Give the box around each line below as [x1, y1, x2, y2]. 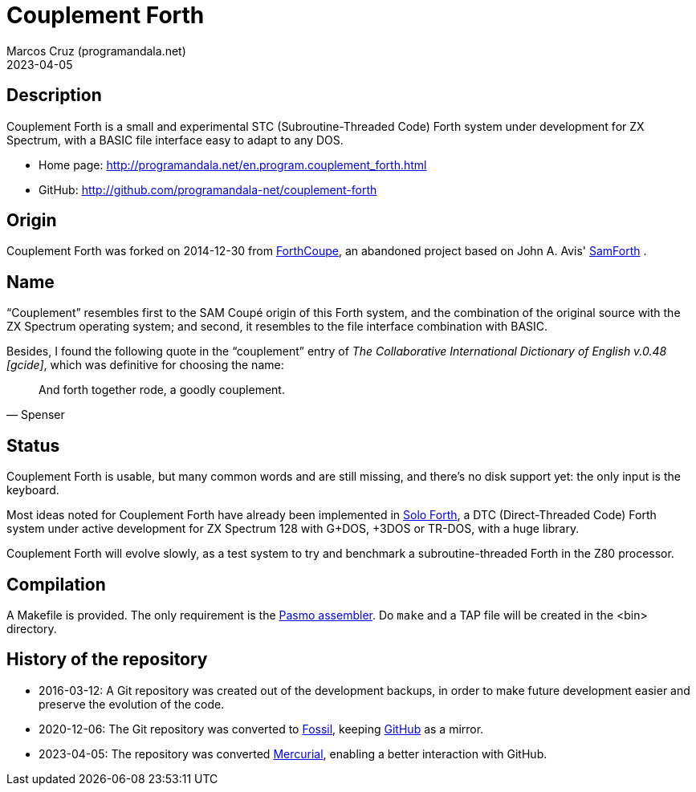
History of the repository [6, 649, 208, 670]
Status [6, 435, 60, 456]
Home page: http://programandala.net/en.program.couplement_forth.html [39, 157, 427, 172]
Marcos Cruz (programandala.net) [6, 43, 186, 58]
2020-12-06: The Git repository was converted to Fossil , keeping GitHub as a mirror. [39, 721, 484, 736]
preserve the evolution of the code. [39, 697, 225, 711]
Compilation [6, 574, 106, 595]
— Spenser [6, 408, 65, 422]
